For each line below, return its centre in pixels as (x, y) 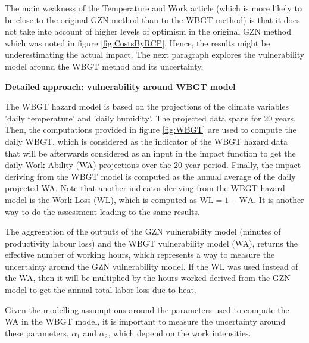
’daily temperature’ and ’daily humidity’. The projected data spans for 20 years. (150, 118)
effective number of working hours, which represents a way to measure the (140, 255)
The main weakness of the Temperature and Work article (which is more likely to (153, 8)
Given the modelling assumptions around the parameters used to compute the (147, 309)
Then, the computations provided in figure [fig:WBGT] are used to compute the (151, 130)
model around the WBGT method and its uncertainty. (104, 66)
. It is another (279, 199)
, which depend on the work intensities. (180, 333)
